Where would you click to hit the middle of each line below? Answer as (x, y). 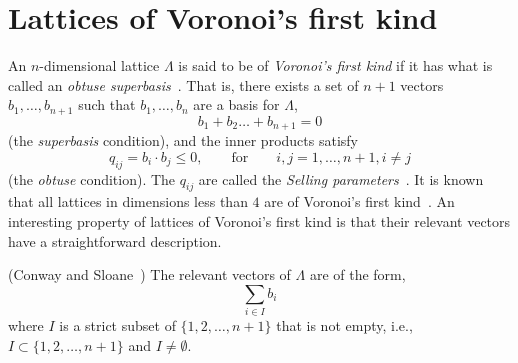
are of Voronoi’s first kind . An (359, 201)
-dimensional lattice (99, 65)
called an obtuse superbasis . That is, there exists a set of (183, 84)
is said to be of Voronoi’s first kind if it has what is (335, 65)
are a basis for (236, 104)
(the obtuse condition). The (92, 178)
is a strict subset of (117, 325)
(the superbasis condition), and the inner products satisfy (183, 140)
